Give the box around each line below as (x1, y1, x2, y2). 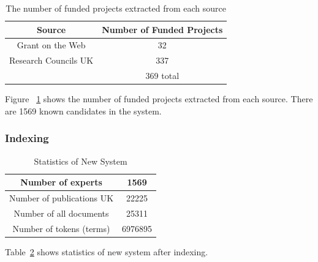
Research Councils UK (9, 54, 94, 67)
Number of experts (20, 176, 102, 189)
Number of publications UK (9, 192, 114, 204)
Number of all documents (13, 206, 109, 219)
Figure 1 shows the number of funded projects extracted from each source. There (5, 92, 313, 105)
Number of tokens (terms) (12, 222, 110, 234)
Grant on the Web (17, 39, 86, 51)
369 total (145, 69, 180, 82)
